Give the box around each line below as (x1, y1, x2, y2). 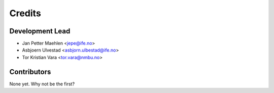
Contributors (9, 67, 51, 76)
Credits (9, 8, 42, 19)
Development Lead (9, 27, 71, 35)
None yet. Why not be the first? (9, 81, 75, 87)
